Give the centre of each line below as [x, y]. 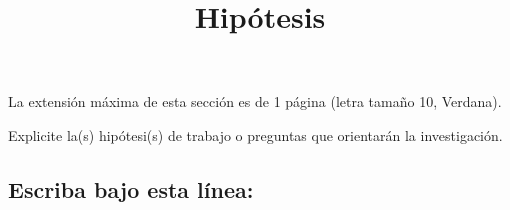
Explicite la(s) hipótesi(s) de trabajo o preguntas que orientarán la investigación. [255, 134]
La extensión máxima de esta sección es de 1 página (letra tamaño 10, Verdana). [255, 101]
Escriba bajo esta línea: [131, 188]
